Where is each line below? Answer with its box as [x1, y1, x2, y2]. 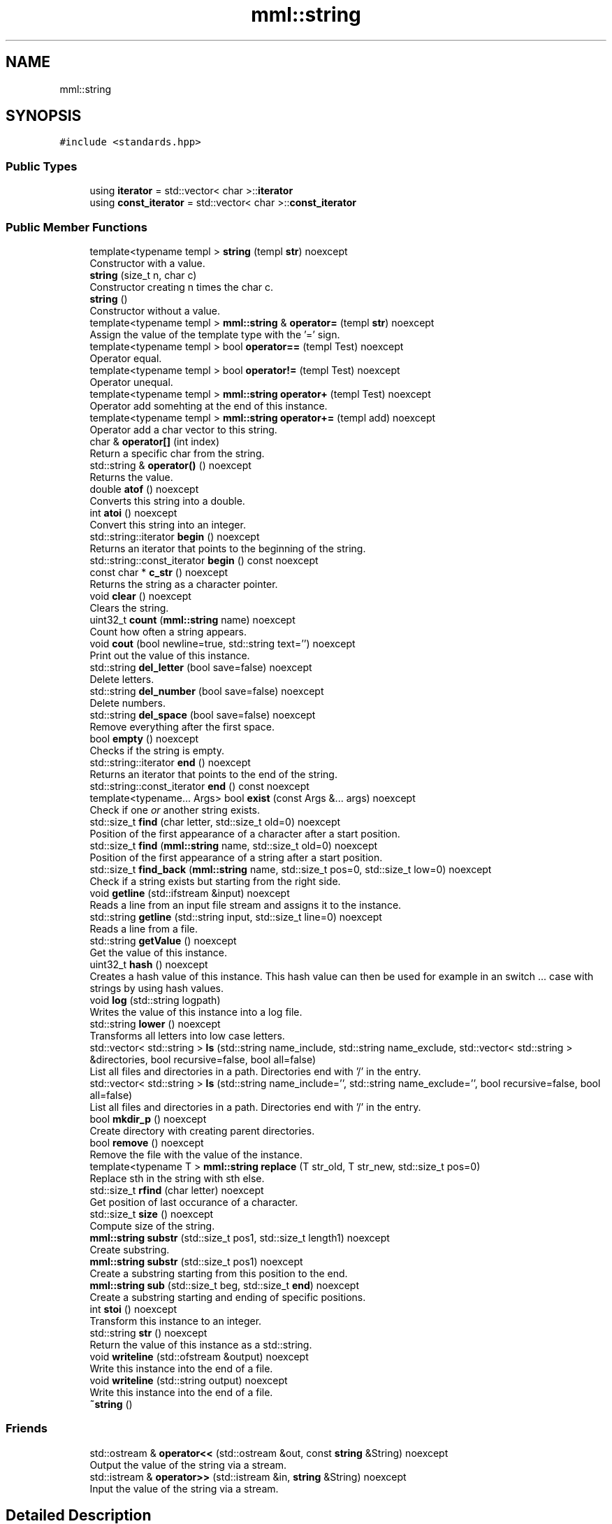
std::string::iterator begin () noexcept [89, 530, 260, 542]
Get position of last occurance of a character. [89, 1195, 298, 1208]
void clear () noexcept [89, 589, 191, 602]
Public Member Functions [6, 220, 147, 234]
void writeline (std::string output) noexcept [89, 1374, 288, 1386]
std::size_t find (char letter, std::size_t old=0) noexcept [89, 815, 341, 828]
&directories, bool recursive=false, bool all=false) [89, 1053, 316, 1065]
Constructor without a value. [89, 304, 221, 317]
